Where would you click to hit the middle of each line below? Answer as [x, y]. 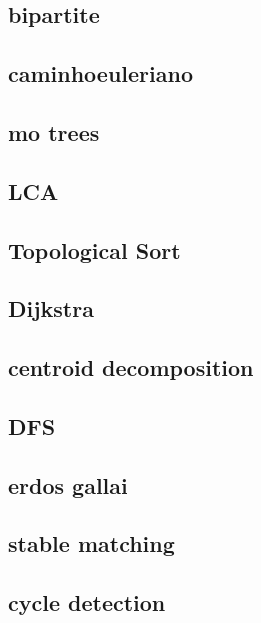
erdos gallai [68, 484]
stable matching [91, 543]
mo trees [54, 131]
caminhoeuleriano [101, 73]
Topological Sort [94, 249]
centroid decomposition [131, 367]
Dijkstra [51, 308]
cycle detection [87, 602]
